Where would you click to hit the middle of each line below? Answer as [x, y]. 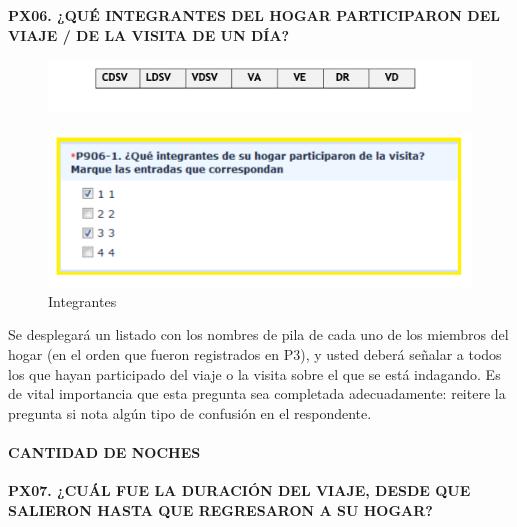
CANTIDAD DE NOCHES [104, 452]
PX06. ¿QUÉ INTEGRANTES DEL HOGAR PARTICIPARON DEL [254, 15]
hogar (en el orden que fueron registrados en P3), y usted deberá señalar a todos [255, 354]
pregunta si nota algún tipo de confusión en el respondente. [190, 412]
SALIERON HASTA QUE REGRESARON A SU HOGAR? [220, 509]
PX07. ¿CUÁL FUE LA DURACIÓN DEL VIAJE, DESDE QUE [239, 490]
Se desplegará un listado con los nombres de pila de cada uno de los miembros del [258, 334]
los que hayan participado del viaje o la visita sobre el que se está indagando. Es [254, 373]
